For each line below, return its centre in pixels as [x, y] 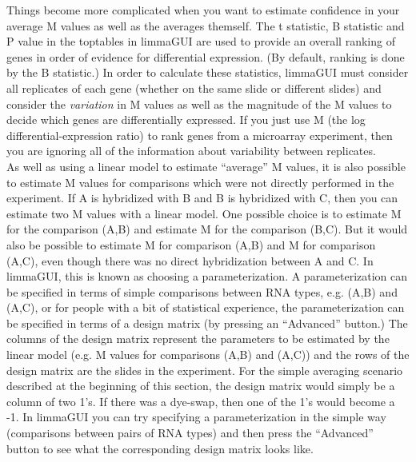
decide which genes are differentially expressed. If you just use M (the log [186, 119]
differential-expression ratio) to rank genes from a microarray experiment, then [200, 135]
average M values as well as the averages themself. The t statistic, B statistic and [206, 25]
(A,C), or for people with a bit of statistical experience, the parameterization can [206, 307]
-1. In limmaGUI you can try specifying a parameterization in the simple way [196, 417]
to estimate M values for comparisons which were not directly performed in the [200, 182]
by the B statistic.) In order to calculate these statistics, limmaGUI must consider [208, 72]
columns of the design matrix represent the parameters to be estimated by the [198, 339]
